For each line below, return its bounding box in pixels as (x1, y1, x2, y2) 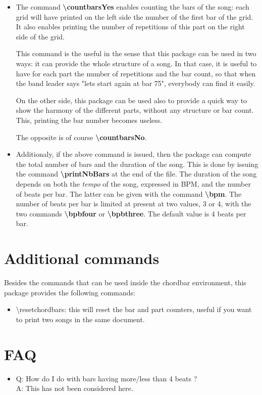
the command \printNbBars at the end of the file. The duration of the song (16, 168, 257, 179)
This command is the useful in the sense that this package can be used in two (16, 48, 256, 59)
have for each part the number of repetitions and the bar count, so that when (16, 68, 256, 78)
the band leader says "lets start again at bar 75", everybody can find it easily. (16, 78, 255, 89)
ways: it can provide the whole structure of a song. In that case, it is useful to (16, 58, 257, 68)
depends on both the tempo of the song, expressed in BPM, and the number (16, 178, 251, 189)
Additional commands (4, 248, 160, 269)
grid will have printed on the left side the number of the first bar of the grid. (16, 11, 253, 22)
